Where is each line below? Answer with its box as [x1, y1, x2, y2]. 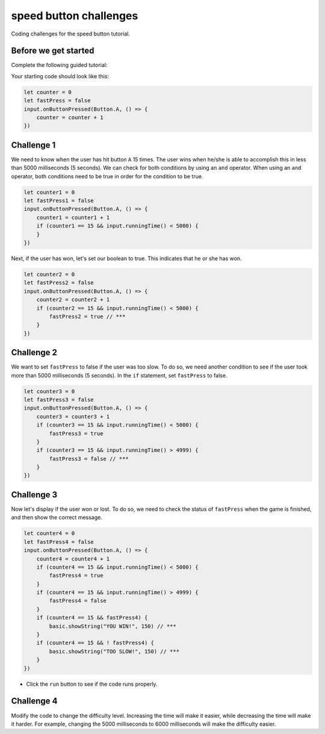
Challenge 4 [11, 696, 58, 706]
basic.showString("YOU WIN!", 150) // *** [49, 623, 177, 629]
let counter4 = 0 [23, 530, 75, 537]
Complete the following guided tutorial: [11, 61, 108, 69]
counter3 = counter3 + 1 [36, 413, 110, 420]
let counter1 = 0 [23, 188, 75, 196]
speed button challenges [11, 9, 138, 22]
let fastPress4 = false [23, 538, 94, 545]
